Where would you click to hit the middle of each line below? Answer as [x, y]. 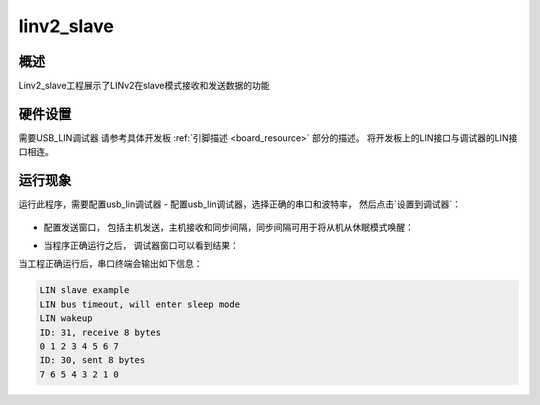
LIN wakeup [66, 318]
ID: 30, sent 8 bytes [92, 360]
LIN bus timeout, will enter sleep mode [139, 304]
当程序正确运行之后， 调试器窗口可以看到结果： [141, 246]
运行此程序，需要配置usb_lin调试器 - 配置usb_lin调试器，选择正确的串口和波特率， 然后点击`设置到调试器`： [240, 204]
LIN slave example [84, 290]
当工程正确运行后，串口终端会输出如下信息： [110, 264]
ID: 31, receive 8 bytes [100, 332]
